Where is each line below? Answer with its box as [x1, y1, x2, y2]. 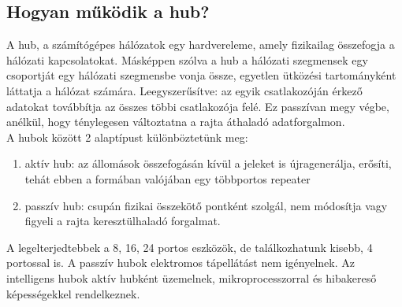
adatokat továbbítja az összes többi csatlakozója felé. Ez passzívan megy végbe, [6, 98, 389, 114]
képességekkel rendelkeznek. [6, 285, 140, 301]
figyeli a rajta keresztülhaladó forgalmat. [24, 213, 221, 229]
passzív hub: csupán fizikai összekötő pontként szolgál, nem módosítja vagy [24, 197, 388, 213]
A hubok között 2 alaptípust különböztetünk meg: [6, 128, 248, 145]
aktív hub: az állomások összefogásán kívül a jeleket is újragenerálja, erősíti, [24, 155, 392, 172]
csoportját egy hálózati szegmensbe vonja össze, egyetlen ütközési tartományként [6, 67, 396, 83]
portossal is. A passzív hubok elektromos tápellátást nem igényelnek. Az [6, 254, 355, 271]
